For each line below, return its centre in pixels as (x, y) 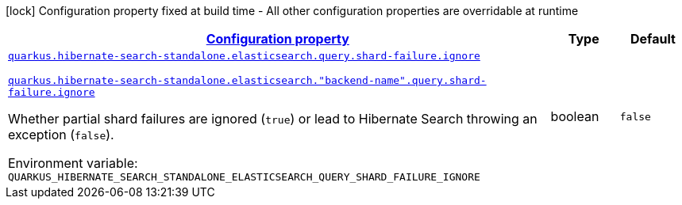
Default (653, 39)
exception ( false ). (61, 135)
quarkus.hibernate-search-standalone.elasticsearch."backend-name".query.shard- (247, 80)
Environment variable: (73, 163)
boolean (575, 116)
